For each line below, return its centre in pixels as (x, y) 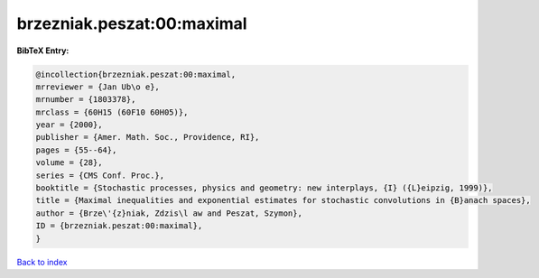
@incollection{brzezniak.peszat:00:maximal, (136, 74)
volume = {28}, (69, 163)
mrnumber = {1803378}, (86, 100)
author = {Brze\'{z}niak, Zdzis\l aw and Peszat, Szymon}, (169, 213)
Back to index (42, 262)
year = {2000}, (69, 125)
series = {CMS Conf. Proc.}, (100, 175)
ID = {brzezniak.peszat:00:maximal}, (119, 226)
